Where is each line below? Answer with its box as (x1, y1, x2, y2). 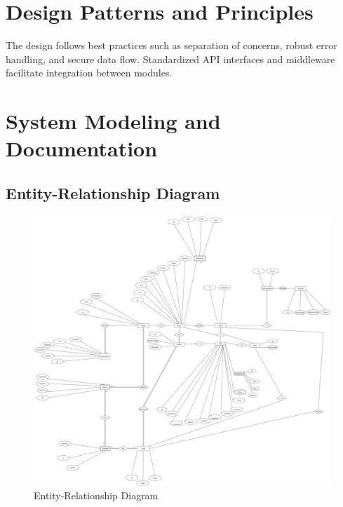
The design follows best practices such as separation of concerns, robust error (6, 38, 337, 53)
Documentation (6, 134, 158, 163)
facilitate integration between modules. (6, 65, 173, 80)
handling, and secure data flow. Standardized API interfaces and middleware (6, 51, 335, 66)
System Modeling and (6, 107, 221, 135)
